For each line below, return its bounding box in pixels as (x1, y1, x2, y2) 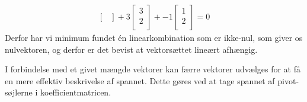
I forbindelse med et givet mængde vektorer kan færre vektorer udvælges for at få (5, 63, 300, 75)
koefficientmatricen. (40, 86, 111, 98)
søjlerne (5, 86, 33, 98)
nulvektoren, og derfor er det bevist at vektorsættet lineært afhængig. (5, 43, 258, 55)
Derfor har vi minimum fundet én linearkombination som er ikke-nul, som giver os (5, 31, 303, 44)
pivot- (277, 74, 299, 87)
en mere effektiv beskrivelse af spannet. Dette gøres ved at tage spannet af (5, 74, 275, 87)
